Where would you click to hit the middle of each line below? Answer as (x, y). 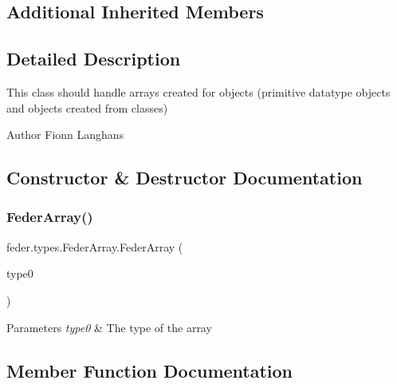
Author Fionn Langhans (65, 135)
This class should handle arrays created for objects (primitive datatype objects (198, 91)
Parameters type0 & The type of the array (109, 327)
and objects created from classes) (87, 107)
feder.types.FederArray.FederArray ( (95, 246)
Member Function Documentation (150, 370)
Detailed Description (94, 59)
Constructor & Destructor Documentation (185, 178)
